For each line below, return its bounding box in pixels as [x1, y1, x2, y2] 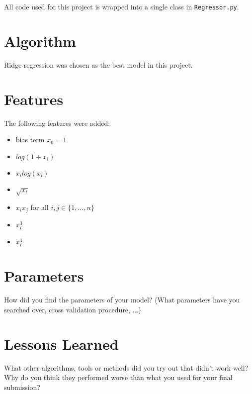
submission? [4, 382, 40, 392]
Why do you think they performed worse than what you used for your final [4, 372, 233, 383]
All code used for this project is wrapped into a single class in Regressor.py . [4, 1, 239, 11]
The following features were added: [4, 117, 110, 128]
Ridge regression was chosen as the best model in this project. [4, 59, 193, 70]
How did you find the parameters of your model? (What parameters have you [4, 295, 240, 305]
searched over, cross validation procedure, [4, 304, 130, 314]
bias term [15, 134, 45, 145]
